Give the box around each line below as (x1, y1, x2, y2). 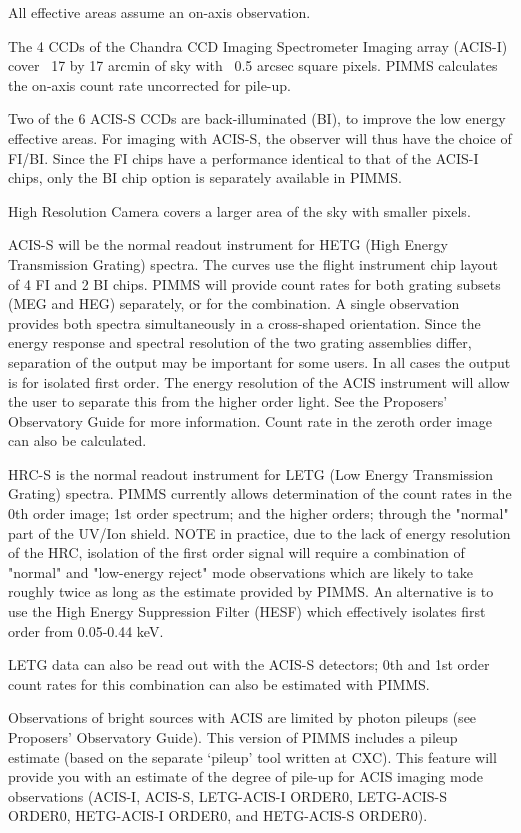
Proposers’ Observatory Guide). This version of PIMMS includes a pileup (8, 727, 458, 747)
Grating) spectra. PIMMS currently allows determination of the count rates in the (8, 483, 512, 504)
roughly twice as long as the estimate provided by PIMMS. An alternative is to (8, 581, 494, 602)
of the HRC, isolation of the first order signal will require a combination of (8, 542, 465, 563)
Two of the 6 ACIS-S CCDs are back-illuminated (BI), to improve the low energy (8, 108, 506, 129)
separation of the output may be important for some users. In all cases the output (8, 351, 511, 372)
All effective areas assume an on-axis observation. (8, 2, 311, 22)
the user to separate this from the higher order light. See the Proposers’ (8, 391, 448, 412)
